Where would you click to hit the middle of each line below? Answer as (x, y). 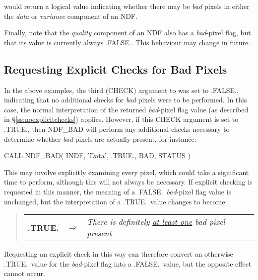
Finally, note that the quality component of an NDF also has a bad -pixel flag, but (128, 33)
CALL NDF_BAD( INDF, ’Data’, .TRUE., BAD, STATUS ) (97, 155)
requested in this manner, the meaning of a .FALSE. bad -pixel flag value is (118, 191)
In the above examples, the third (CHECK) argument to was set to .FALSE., (121, 90)
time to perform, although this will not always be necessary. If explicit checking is (128, 182)
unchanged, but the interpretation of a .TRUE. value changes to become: (116, 201)
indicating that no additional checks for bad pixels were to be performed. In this (126, 100)
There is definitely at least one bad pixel (156, 222)
